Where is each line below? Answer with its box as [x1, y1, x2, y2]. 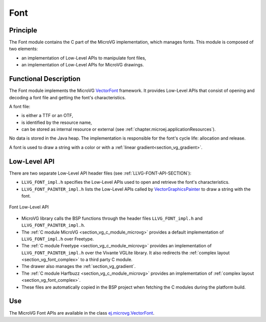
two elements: [9, 46, 38, 52]
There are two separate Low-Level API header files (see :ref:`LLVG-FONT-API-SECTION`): [9, 170, 192, 176]
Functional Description [9, 75, 81, 83]
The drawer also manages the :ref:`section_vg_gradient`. [21, 263, 136, 269]
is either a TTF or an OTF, [21, 113, 73, 118]
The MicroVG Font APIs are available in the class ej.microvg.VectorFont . [9, 310, 155, 316]
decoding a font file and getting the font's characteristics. [9, 94, 126, 100]
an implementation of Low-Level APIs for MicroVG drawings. [21, 62, 144, 68]
